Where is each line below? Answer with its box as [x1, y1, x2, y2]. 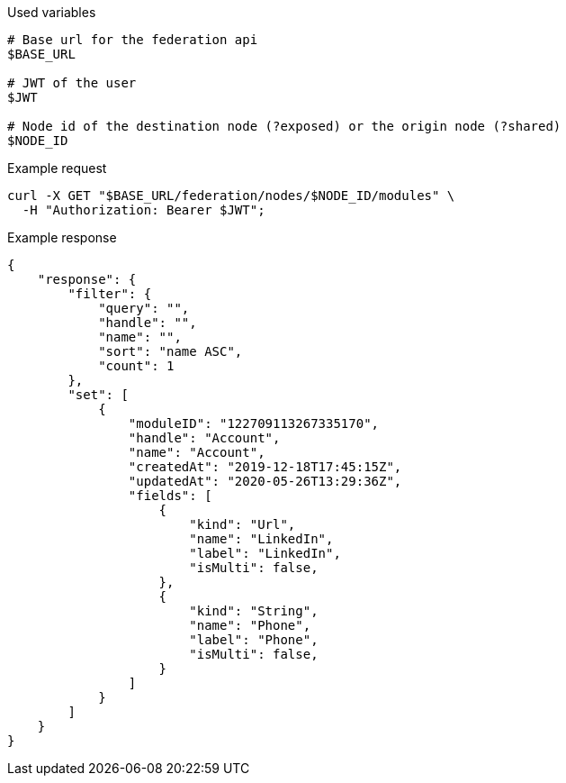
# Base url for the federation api [7, 32, 258, 47]
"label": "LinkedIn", [189, 546, 341, 560]
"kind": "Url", [189, 517, 296, 532]
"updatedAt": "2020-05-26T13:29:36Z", [128, 474, 402, 488]
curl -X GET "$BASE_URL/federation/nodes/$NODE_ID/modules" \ [7, 188, 455, 203]
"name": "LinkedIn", [189, 532, 334, 546]
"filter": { [67, 287, 152, 301]
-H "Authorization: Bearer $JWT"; [22, 203, 265, 217]
